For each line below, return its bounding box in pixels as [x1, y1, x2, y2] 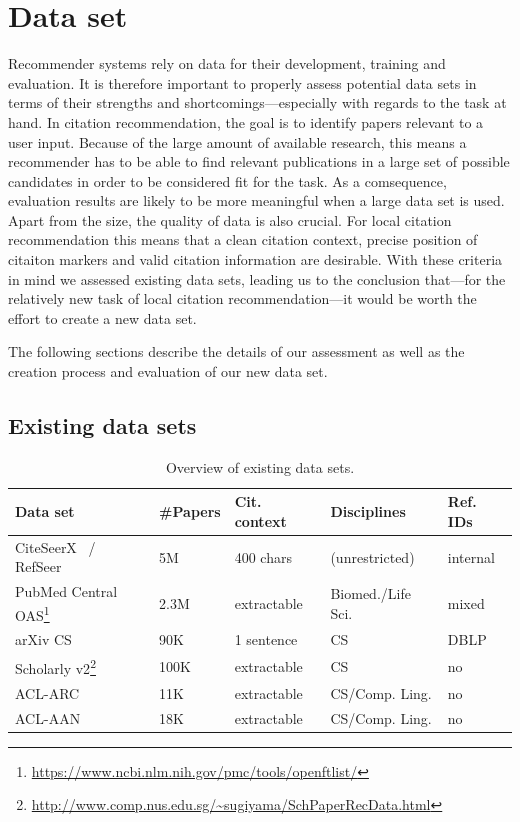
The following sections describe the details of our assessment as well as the [8, 341, 465, 362]
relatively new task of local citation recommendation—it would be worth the [8, 288, 477, 309]
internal [447, 546, 495, 567]
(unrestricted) [330, 546, 415, 567]
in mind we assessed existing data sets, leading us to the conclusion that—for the [8, 268, 506, 289]
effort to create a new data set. [8, 307, 197, 328]
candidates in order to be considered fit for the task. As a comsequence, [8, 170, 447, 191]
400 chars [234, 546, 292, 567]
